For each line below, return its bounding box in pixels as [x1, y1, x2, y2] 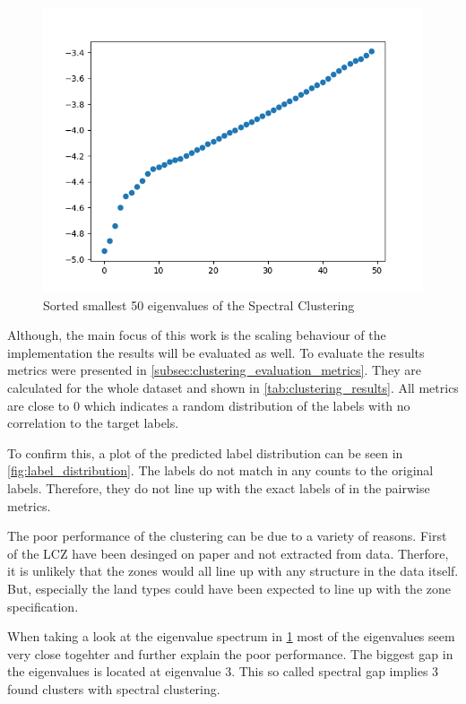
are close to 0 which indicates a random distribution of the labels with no [7, 395, 410, 414]
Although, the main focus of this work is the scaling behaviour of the [7, 326, 386, 344]
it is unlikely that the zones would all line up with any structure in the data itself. [7, 561, 459, 580]
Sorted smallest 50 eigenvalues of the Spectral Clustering [43, 295, 355, 314]
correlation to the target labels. [7, 413, 179, 432]
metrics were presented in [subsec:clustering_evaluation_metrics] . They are [7, 361, 421, 379]
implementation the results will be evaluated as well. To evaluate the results [7, 343, 425, 361]
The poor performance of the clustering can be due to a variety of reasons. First [7, 526, 447, 545]
